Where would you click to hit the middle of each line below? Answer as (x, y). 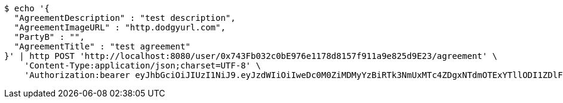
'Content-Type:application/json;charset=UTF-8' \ (142, 65)
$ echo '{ (27, 8)
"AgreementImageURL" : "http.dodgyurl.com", (120, 27)
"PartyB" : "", (49, 37)
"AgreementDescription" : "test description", (125, 18)
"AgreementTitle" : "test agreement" (102, 46)
